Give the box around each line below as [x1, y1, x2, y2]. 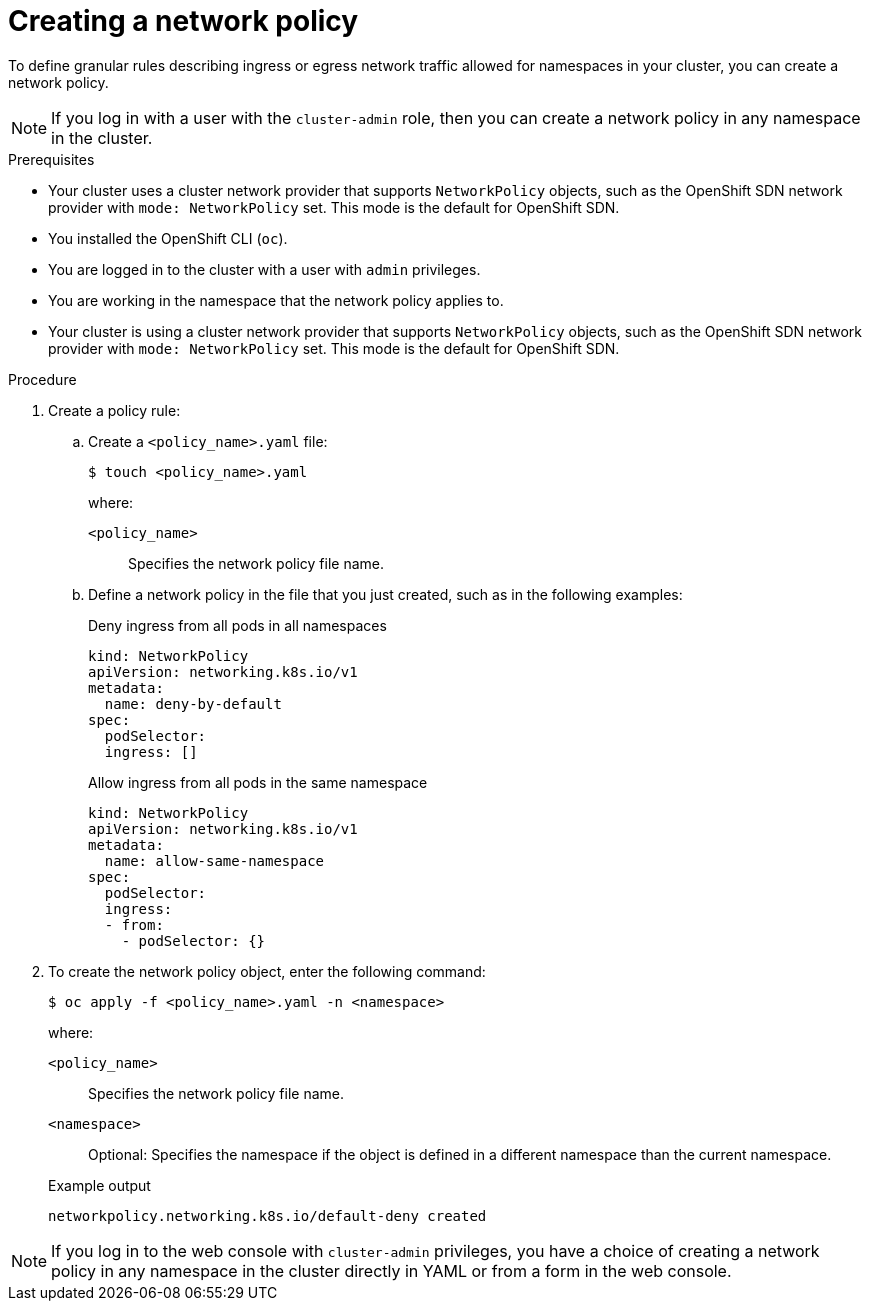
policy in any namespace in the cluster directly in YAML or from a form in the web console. [51, 1260, 732, 1281]
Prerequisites [8, 150, 95, 168]
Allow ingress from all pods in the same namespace [88, 773, 428, 791]
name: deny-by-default [104, 695, 282, 712]
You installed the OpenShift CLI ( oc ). [48, 229, 288, 247]
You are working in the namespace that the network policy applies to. [48, 291, 504, 309]
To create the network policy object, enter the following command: [48, 962, 486, 980]
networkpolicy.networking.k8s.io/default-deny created [48, 1207, 487, 1224]
